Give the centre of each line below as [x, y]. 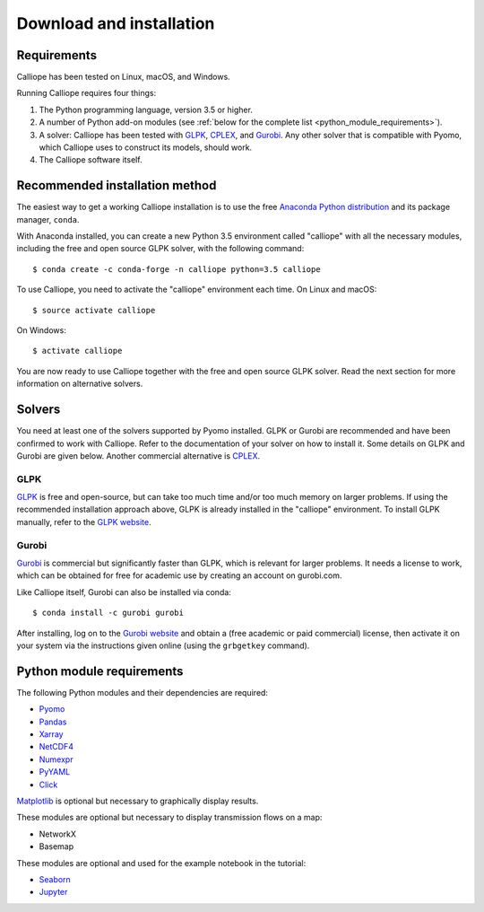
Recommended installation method [117, 185]
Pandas [53, 722]
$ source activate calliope [94, 310]
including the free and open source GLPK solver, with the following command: [160, 249]
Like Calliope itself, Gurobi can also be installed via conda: [124, 592]
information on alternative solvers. [80, 384]
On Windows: [41, 330]
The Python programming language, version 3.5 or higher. [146, 110]
